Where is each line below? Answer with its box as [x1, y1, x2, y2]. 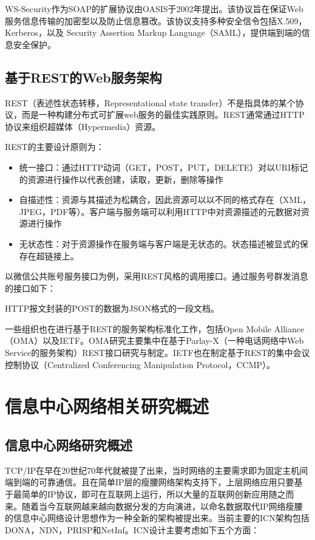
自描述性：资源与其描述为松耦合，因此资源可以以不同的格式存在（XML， [19, 193, 311, 206]
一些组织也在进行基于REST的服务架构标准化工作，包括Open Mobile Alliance [5, 322, 305, 335]
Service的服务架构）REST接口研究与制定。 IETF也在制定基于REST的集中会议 [5, 346, 310, 359]
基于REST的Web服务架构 [5, 67, 162, 86]
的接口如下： [5, 281, 56, 294]
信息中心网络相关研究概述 [5, 394, 209, 419]
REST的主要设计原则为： [5, 140, 104, 153]
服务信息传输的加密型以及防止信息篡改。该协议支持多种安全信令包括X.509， [5, 14, 307, 27]
